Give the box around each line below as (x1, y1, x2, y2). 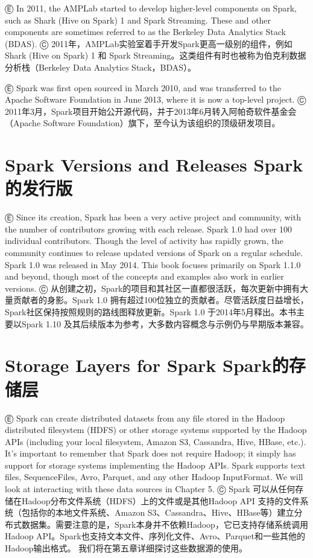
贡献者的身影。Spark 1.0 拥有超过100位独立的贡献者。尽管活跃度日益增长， (13, 293, 309, 306)
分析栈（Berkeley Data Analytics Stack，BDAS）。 (5, 60, 197, 73)
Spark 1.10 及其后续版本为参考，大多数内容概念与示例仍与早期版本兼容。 (21, 317, 309, 330)
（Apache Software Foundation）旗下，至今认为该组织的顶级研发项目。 (5, 117, 280, 129)
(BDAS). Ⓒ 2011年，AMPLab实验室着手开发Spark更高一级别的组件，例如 (5, 37, 292, 50)
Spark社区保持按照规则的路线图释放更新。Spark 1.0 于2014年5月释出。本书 (5, 306, 297, 318)
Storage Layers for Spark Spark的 (5, 353, 289, 377)
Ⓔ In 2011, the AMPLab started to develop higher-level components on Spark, (5, 2, 297, 14)
